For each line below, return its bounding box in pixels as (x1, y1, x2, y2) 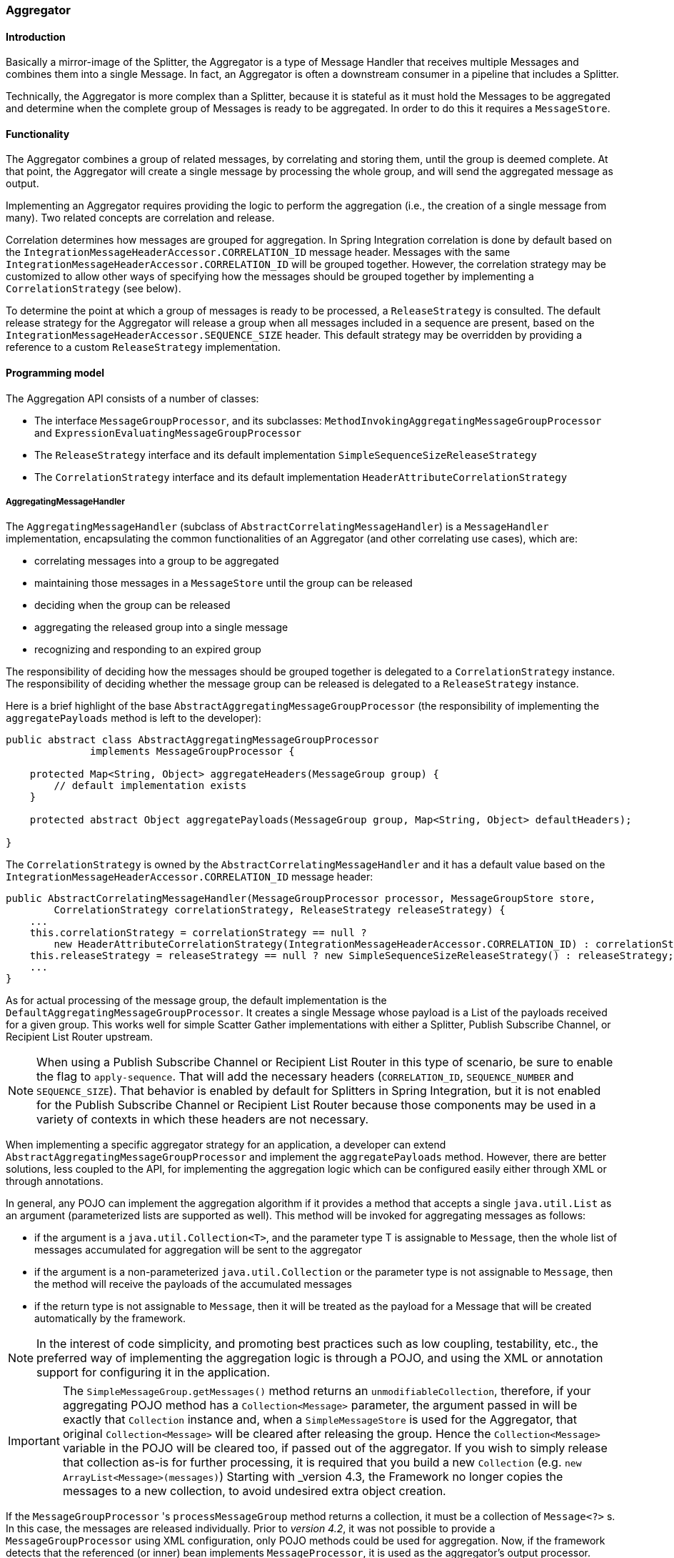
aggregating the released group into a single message (34, 621, 288, 634)
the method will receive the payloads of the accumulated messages (34, 1278, 352, 1291)
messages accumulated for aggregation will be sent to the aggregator (34, 1244, 362, 1256)
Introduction (6, 30, 66, 43)
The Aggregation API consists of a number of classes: (6, 392, 259, 405)
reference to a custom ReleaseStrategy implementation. (6, 341, 281, 354)
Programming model (6, 367, 105, 379)
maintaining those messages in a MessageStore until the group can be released (34, 577, 413, 590)
